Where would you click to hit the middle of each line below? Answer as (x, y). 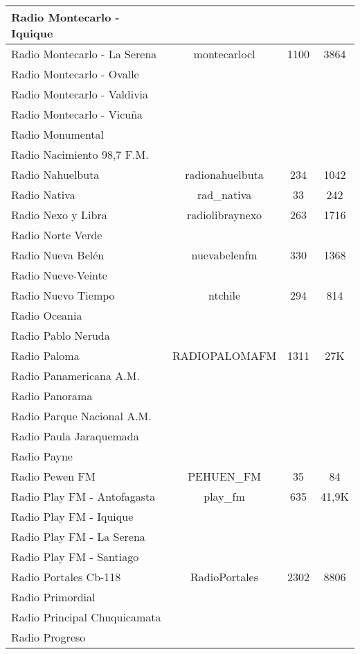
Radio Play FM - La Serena (78, 536)
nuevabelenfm (224, 255)
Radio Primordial (53, 597)
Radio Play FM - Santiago (75, 557)
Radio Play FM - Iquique (72, 516)
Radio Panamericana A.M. (75, 376)
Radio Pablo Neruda (61, 335)
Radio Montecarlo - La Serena (84, 54)
